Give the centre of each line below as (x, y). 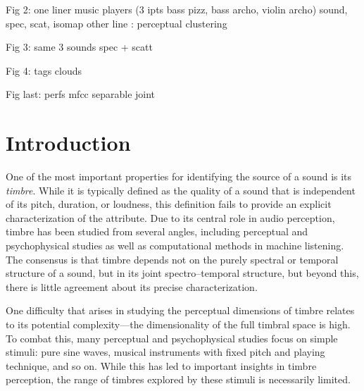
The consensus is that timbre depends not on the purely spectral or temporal (172, 259)
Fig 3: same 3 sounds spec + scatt (79, 47)
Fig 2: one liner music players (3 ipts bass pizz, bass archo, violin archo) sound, (177, 9)
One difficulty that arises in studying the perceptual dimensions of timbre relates (180, 310)
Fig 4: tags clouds (44, 70)
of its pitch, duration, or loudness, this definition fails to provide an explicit (169, 204)
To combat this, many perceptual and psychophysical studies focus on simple (172, 338)
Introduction (68, 143)
